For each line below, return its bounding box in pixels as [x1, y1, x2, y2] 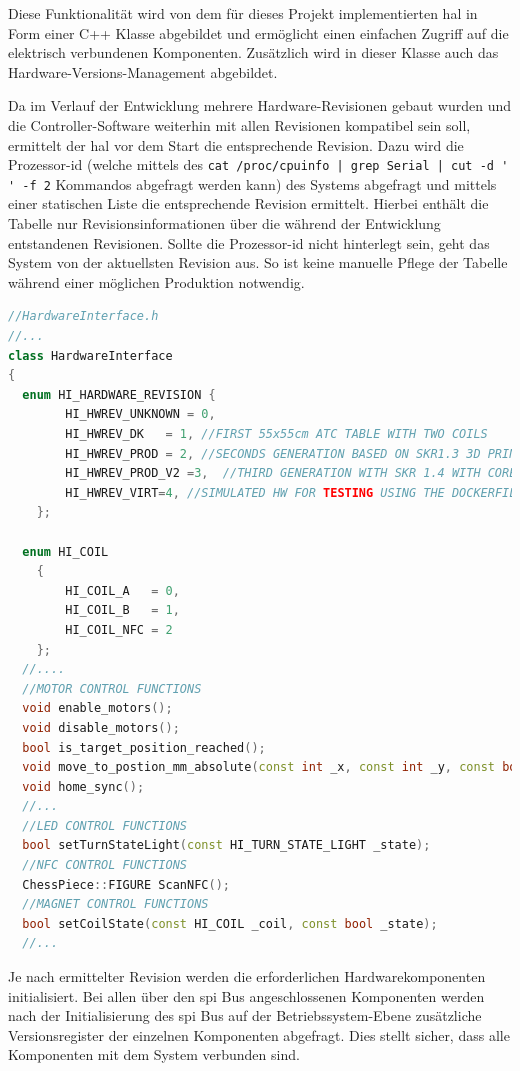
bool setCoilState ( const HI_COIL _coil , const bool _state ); [22, 916, 438, 931]
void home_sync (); [22, 779, 145, 794]
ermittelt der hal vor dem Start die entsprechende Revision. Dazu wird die [8, 134, 464, 155]
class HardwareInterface [8, 348, 173, 363]
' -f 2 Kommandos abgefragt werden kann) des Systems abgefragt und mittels [8, 173, 497, 194]
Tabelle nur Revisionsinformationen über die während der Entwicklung [8, 213, 441, 234]
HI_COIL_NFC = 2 [65, 622, 173, 637]
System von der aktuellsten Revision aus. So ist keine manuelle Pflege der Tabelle [8, 252, 508, 273]
